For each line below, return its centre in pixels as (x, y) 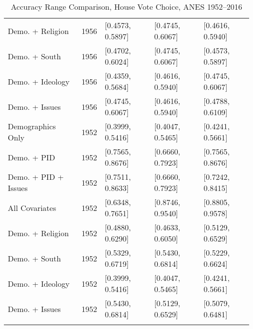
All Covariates (32, 208)
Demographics (32, 126)
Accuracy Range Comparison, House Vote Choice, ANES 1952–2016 (126, 7)
